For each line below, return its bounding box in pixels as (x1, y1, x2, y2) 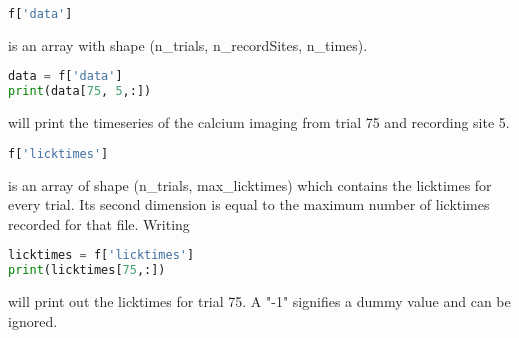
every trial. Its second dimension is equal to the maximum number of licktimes (8, 194, 490, 215)
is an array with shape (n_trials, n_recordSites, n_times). (8, 34, 368, 55)
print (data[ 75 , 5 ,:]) (8, 84, 152, 99)
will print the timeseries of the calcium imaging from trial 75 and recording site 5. (8, 112, 510, 133)
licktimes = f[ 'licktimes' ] (8, 248, 195, 263)
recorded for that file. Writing (8, 213, 190, 234)
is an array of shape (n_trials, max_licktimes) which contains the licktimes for (8, 174, 492, 195)
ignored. (8, 310, 58, 331)
